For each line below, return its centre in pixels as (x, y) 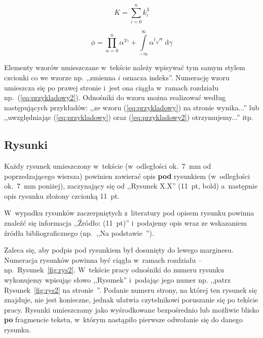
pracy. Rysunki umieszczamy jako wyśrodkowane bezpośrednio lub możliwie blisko (132, 309)
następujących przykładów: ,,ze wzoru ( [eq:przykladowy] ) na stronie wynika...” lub (132, 107)
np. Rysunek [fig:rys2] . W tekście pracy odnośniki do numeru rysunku (114, 270)
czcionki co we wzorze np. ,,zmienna (60, 77)
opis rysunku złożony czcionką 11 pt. (62, 195)
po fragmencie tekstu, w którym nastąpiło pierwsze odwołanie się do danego (123, 319)
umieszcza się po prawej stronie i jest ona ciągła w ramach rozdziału (111, 87)
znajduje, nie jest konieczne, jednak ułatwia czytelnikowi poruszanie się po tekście (131, 300)
